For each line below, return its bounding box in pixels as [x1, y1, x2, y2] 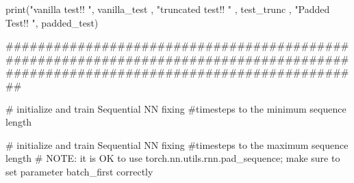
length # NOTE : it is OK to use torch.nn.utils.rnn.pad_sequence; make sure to [5, 151, 340, 165]
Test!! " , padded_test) [5, 15, 99, 29]
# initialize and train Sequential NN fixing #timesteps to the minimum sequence [5, 101, 346, 115]
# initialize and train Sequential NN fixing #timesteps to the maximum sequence [5, 137, 349, 152]
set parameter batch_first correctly [5, 164, 153, 178]
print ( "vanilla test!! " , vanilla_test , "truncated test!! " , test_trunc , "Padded [5, 2, 330, 16]
